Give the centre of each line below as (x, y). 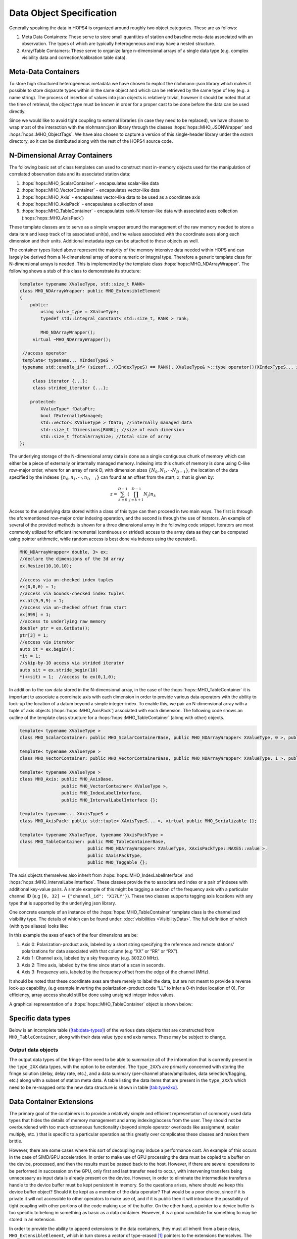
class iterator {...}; (60, 381)
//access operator (45, 353)
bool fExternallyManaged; (72, 416)
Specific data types (40, 1018)
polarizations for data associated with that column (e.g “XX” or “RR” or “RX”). (100, 951)
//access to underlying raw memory (63, 621)
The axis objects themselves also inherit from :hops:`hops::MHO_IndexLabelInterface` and (101, 875)
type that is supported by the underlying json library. (63, 903)
